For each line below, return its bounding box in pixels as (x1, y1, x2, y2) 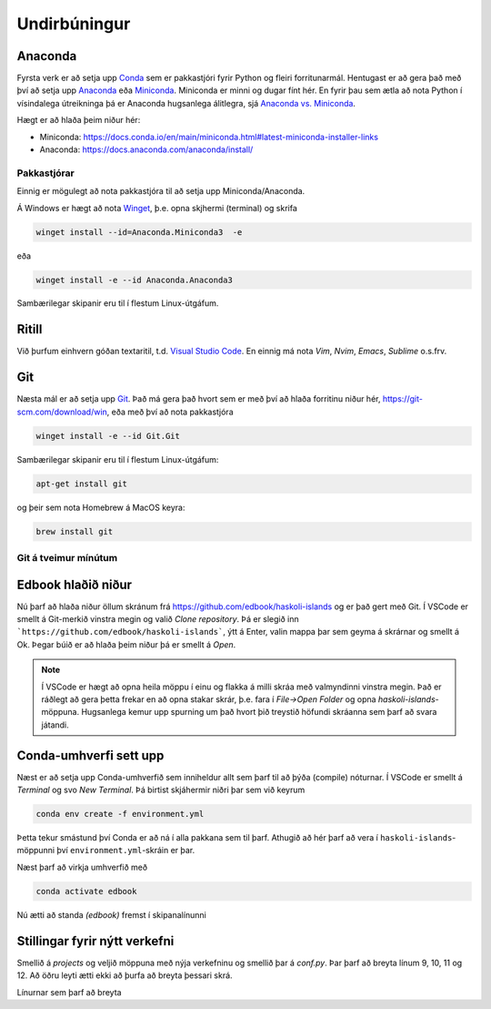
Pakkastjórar (16, 167, 75, 179)
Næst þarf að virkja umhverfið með (16, 861, 148, 872)
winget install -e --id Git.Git (35, 431, 181, 441)
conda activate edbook (35, 886, 137, 896)
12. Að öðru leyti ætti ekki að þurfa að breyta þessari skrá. (16, 970, 233, 981)
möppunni (16, 845, 55, 856)
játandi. (41, 719, 70, 730)
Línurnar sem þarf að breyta (16, 986, 122, 997)
